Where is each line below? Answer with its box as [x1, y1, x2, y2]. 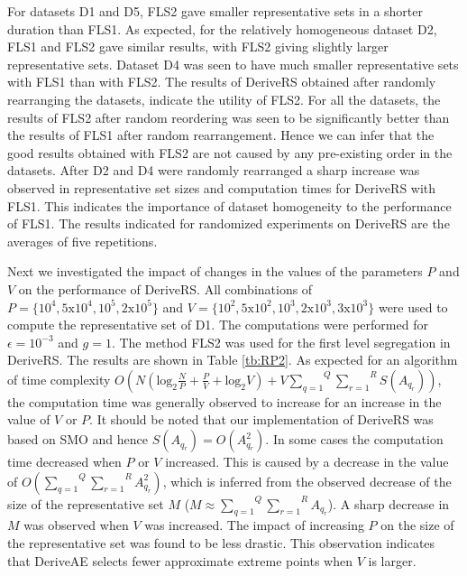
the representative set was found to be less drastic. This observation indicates [7, 534, 435, 553]
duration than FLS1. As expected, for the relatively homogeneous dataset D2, [7, 19, 437, 38]
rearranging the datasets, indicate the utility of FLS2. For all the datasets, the [7, 89, 441, 108]
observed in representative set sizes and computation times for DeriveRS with [7, 178, 436, 197]
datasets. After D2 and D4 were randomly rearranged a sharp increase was [7, 161, 420, 180]
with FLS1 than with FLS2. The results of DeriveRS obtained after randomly [7, 72, 436, 91]
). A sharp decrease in [327, 494, 450, 513]
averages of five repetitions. [7, 231, 158, 250]
